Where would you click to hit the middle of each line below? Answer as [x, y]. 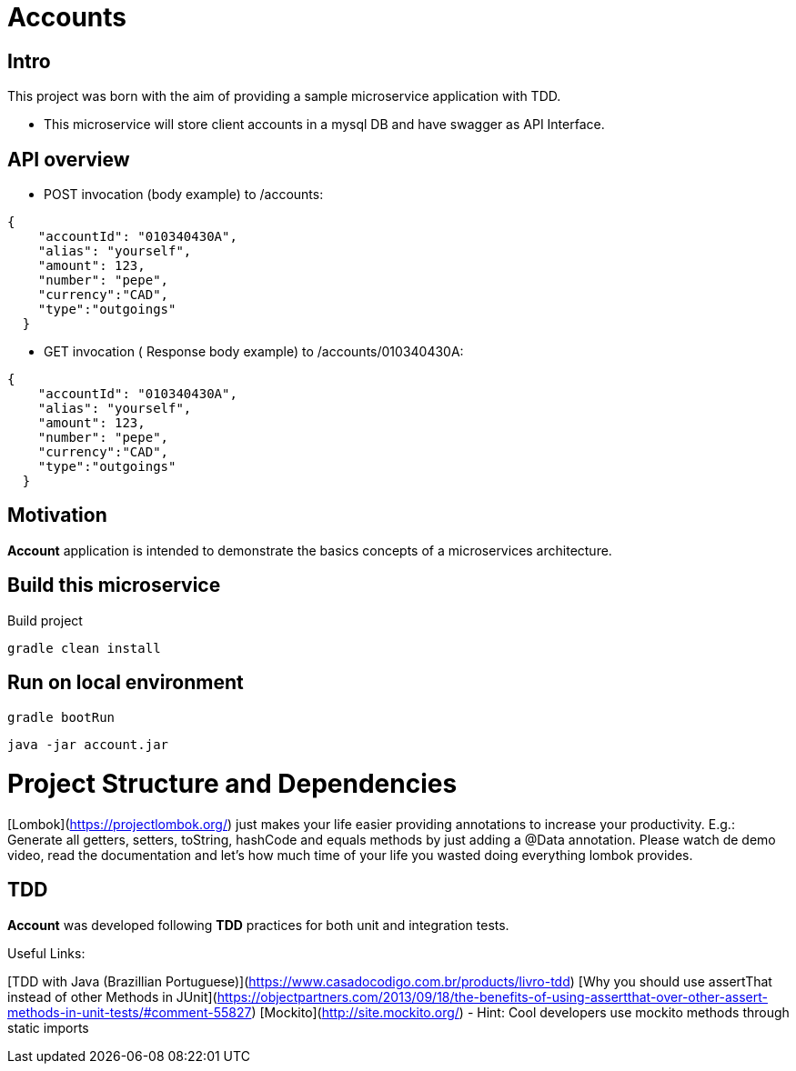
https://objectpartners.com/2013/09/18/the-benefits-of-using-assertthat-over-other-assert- [492, 996]
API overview [69, 159]
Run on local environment [126, 683]
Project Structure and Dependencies [232, 784]
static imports [48, 1027]
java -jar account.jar [88, 744]
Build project [45, 620]
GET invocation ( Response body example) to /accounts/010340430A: [254, 352]
